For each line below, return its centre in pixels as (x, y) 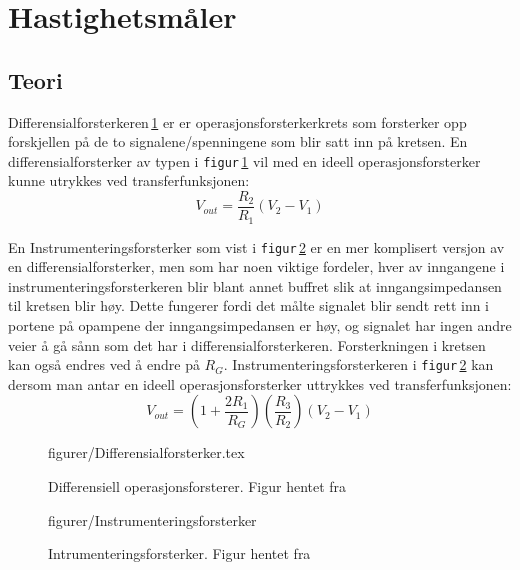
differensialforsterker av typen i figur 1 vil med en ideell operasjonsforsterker (244, 160)
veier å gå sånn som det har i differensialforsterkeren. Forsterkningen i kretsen (247, 344)
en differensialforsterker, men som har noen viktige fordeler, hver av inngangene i (256, 266)
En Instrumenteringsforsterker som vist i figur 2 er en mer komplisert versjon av (256, 246)
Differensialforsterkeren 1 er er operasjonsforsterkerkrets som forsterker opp (237, 121)
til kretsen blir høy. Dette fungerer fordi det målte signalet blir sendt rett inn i (249, 305)
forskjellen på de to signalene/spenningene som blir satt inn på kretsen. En (238, 141)
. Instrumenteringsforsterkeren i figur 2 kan (358, 364)
